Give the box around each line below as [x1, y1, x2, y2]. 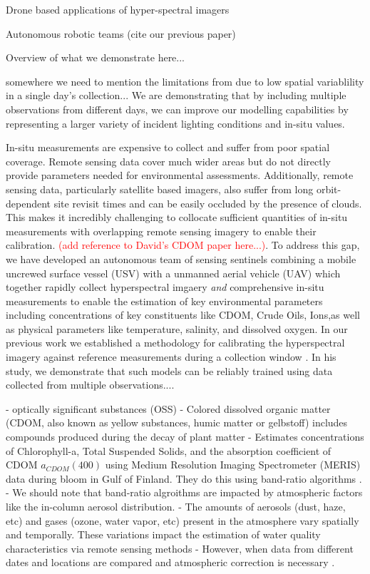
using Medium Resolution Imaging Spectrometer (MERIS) [105, 457, 361, 472]
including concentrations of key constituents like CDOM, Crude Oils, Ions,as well [6, 307, 360, 322]
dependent [6, 195, 51, 210]
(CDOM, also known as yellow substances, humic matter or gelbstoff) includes [6, 415, 348, 430]
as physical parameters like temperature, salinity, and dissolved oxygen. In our [6, 321, 348, 336]
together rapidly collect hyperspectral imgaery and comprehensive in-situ [6, 280, 324, 294]
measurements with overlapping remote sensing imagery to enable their [6, 223, 317, 238]
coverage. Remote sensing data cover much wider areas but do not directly [6, 153, 331, 168]
